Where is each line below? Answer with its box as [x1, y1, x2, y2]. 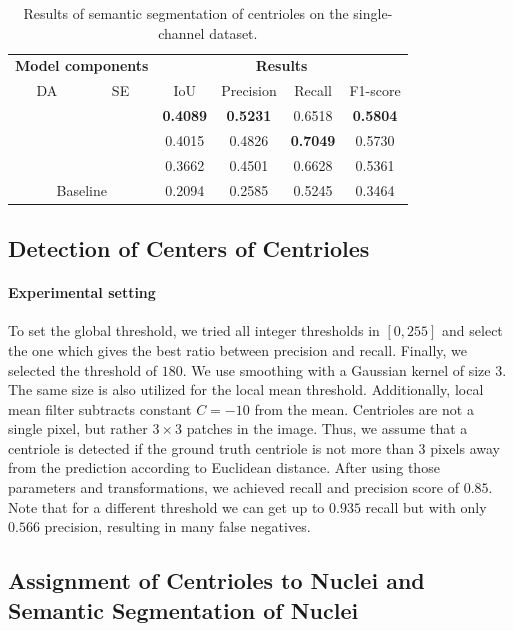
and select [442, 320, 503, 341]
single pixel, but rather [8, 418, 148, 439]
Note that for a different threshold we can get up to [8, 496, 325, 517]
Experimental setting [8, 282, 156, 303]
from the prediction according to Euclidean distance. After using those [8, 457, 440, 478]
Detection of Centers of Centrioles [8, 233, 370, 264]
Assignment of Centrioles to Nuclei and [8, 565, 425, 596]
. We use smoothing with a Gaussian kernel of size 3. [182, 359, 507, 380]
